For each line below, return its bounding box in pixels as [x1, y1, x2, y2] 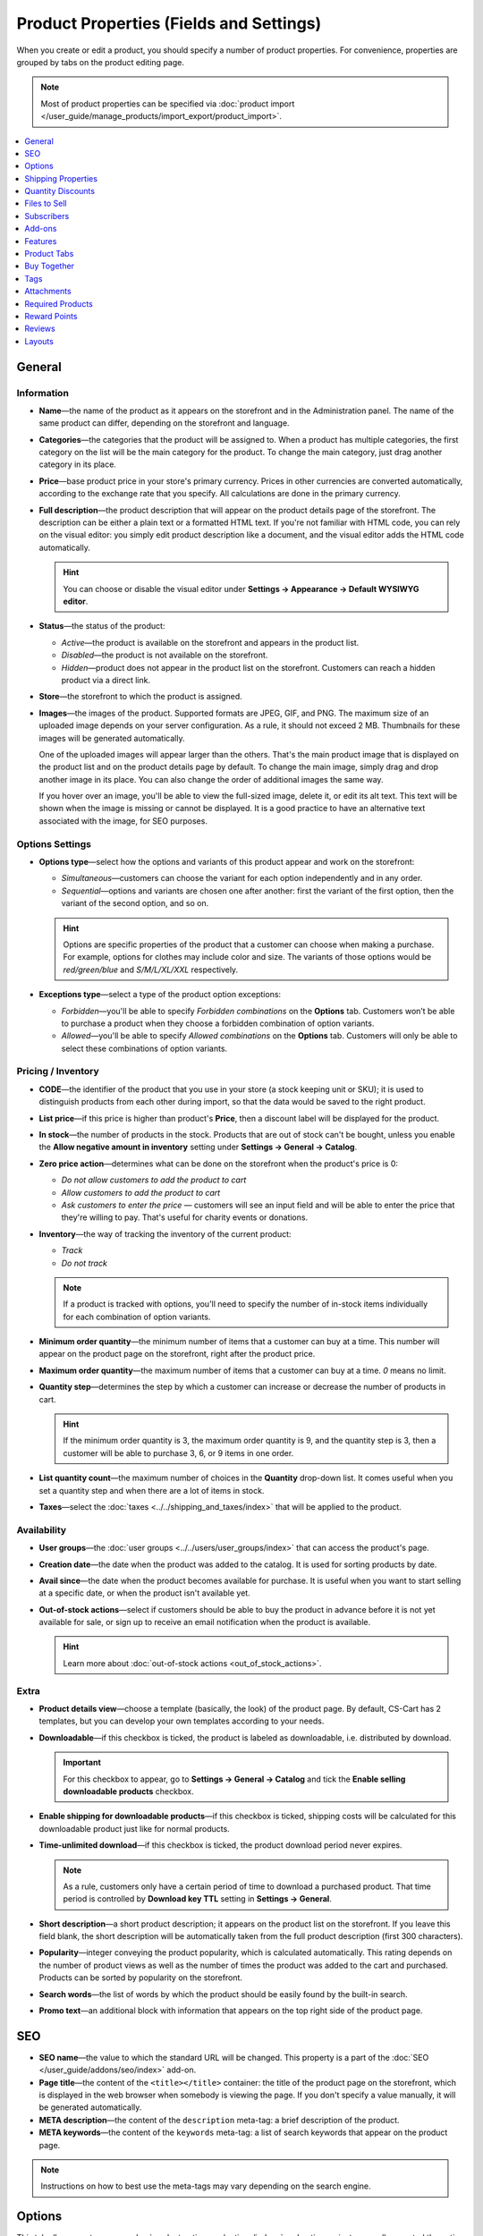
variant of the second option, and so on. [61, 898, 209, 909]
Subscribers [24, 210, 70, 221]
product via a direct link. [61, 674, 151, 685]
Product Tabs [24, 249, 74, 259]
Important [63, 1757, 102, 1768]
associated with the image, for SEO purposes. [38, 815, 208, 826]
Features [24, 235, 57, 246]
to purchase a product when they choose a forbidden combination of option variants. [61, 1018, 375, 1029]
